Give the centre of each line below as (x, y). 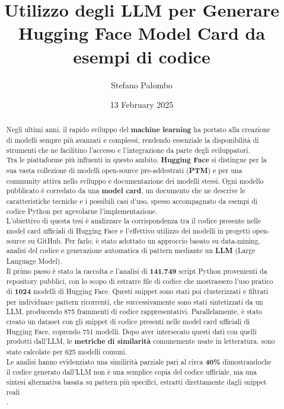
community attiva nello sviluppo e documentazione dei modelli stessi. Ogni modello (135, 180)
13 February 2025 (142, 105)
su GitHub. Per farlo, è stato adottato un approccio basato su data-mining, (144, 240)
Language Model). (34, 261)
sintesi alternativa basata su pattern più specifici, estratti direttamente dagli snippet (136, 381)
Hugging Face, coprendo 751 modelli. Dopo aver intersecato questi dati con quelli (131, 331)
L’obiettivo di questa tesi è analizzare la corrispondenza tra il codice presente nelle (134, 221)
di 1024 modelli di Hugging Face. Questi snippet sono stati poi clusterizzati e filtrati (137, 291)
